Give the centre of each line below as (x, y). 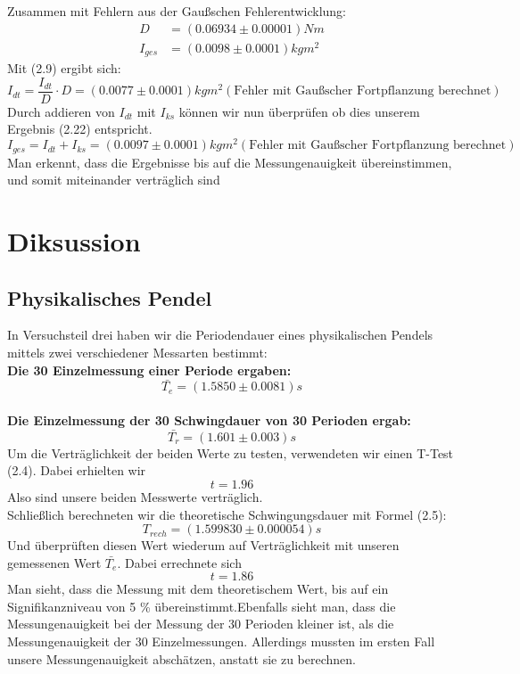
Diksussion (74, 240)
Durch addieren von (61, 111)
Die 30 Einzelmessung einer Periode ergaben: (149, 370)
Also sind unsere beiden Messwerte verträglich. (135, 496)
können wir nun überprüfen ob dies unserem (299, 111)
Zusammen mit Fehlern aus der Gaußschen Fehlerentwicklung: (177, 11)
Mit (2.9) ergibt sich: (64, 68)
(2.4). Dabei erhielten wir (77, 470)
